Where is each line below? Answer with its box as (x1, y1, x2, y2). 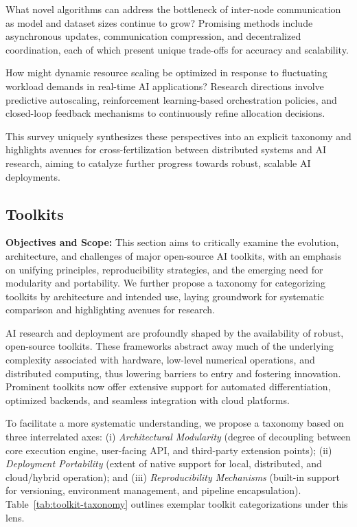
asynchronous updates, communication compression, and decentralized (5, 29, 301, 43)
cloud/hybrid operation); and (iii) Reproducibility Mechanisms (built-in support (5, 469, 340, 484)
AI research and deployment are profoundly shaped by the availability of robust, (5, 325, 344, 339)
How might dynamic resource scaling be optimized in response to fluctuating (5, 65, 327, 80)
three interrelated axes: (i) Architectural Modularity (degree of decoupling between (5, 429, 351, 444)
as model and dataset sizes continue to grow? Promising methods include (5, 15, 313, 30)
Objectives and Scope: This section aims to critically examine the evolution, (5, 235, 339, 249)
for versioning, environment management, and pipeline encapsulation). (5, 483, 301, 497)
